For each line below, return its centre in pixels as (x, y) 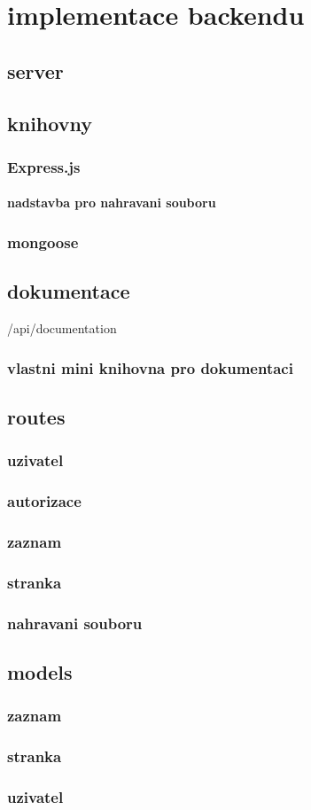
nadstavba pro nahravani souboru (112, 202)
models (40, 671)
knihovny (50, 123)
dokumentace (69, 291)
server (35, 70)
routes (36, 416)
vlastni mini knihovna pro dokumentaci (150, 367)
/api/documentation (62, 328)
